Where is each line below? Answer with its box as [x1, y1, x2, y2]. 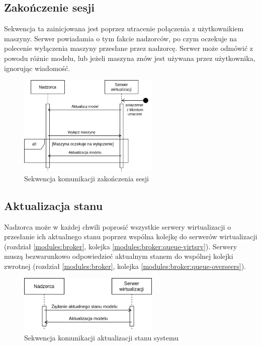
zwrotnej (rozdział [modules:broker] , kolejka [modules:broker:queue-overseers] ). [4, 260, 246, 271]
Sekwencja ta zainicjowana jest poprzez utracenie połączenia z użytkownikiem [4, 23, 244, 34]
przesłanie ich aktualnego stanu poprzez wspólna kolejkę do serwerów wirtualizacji [4, 231, 257, 242]
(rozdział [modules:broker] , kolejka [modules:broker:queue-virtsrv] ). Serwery [4, 241, 237, 251]
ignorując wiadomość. [4, 62, 70, 73]
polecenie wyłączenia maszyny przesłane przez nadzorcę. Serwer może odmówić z [4, 43, 253, 53]
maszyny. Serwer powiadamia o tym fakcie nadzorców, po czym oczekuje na [4, 33, 237, 43]
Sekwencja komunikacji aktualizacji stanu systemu [24, 332, 179, 342]
